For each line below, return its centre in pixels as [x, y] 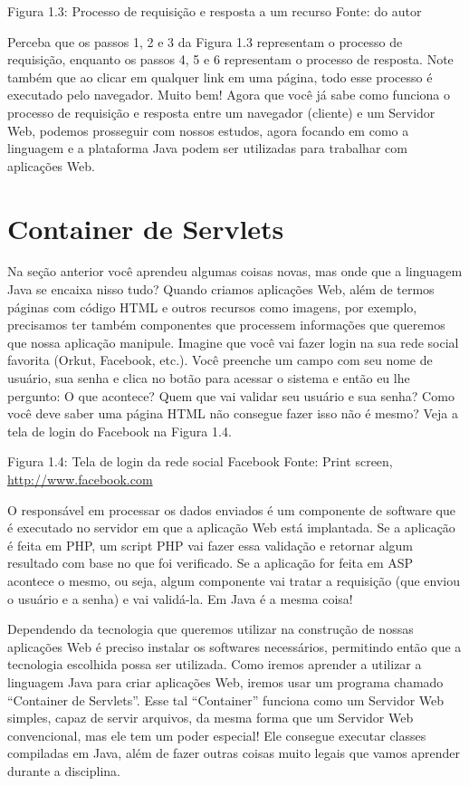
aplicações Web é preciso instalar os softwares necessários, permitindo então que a [234, 646]
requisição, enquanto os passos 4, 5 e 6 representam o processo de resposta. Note [230, 59]
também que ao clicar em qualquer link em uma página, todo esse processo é [220, 77]
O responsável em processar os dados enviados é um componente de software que [231, 509]
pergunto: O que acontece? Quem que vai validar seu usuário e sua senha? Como [231, 395]
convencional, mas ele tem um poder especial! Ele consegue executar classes [217, 735]
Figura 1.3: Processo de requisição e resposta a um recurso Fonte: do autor [215, 11]
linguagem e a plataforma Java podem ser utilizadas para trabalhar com [207, 148]
